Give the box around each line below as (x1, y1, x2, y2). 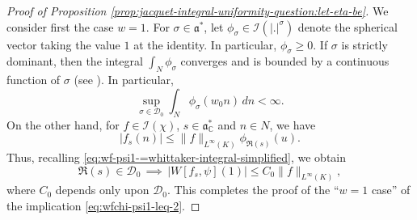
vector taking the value (6, 36, 120, 53)
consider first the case (6, 18, 114, 35)
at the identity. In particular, (133, 36, 277, 53)
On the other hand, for (6, 116, 120, 133)
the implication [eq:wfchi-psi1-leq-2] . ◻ (6, 197, 200, 214)
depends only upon (55, 181, 150, 198)
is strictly (341, 36, 388, 53)
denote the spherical (297, 18, 398, 35)
